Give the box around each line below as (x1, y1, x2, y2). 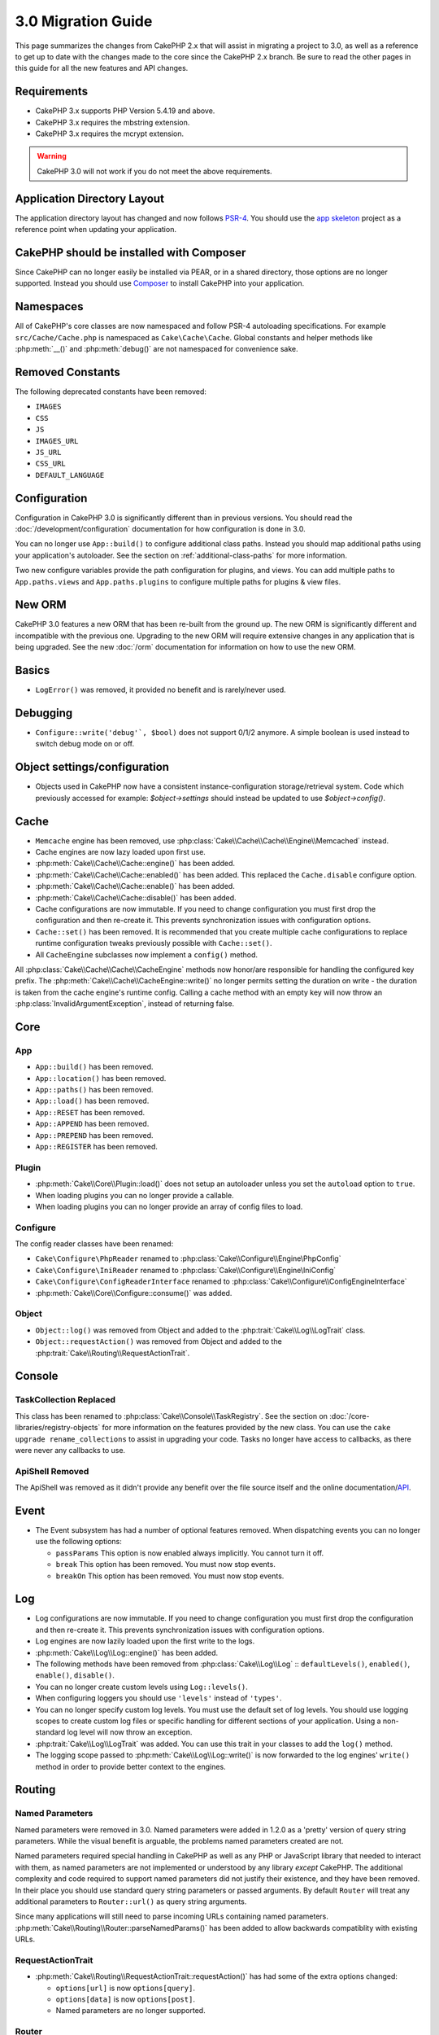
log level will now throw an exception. (67, 1727, 193, 1737)
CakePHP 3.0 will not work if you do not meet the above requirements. (37, 166, 272, 176)
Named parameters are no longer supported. (55, 2006, 206, 2015)
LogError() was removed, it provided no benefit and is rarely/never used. (35, 685, 286, 695)
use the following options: (35, 1537, 122, 1547)
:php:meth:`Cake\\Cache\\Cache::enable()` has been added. (35, 882, 235, 891)
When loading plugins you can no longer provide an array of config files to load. (35, 1201, 303, 1211)
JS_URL (35, 448, 62, 457)
